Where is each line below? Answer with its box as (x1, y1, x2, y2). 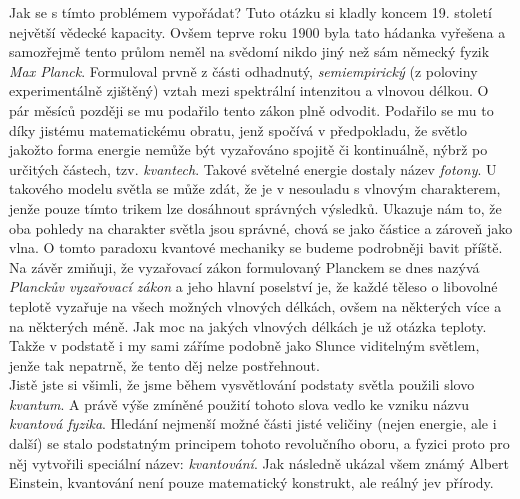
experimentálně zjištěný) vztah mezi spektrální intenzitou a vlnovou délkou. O (9, 80, 489, 101)
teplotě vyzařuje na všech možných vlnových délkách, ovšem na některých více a (9, 295, 502, 316)
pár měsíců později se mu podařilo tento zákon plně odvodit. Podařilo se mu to (9, 99, 494, 120)
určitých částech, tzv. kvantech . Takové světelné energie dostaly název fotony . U (9, 158, 497, 179)
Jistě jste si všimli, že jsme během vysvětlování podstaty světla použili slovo (9, 374, 475, 395)
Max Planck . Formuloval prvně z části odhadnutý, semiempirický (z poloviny (9, 60, 478, 81)
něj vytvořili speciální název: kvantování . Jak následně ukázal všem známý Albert (9, 452, 509, 473)
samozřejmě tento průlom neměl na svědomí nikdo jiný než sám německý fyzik (9, 41, 490, 62)
